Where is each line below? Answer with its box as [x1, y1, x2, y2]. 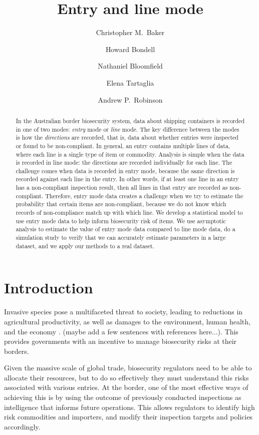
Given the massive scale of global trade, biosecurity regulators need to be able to [4, 362, 252, 373]
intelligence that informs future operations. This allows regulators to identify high [4, 401, 255, 412]
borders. [4, 345, 29, 356]
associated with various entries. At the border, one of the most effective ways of [4, 382, 248, 392]
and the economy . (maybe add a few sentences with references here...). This [4, 326, 238, 336]
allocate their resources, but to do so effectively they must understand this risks [4, 372, 249, 382]
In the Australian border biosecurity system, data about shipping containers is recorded [16, 116, 244, 125]
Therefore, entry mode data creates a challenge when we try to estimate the [45, 191, 243, 200]
